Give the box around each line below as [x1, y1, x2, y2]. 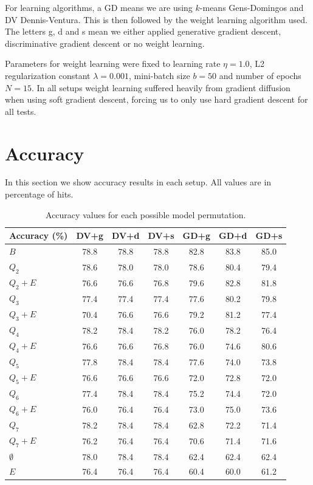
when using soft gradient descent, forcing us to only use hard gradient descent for [5, 93, 308, 106]
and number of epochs [219, 69, 301, 81]
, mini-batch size [128, 69, 190, 81]
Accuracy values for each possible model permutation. [46, 208, 246, 221]
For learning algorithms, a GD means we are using [5, 1, 193, 13]
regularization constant [5, 69, 91, 81]
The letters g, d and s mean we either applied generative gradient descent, [5, 25, 281, 38]
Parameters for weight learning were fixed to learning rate [5, 57, 221, 70]
